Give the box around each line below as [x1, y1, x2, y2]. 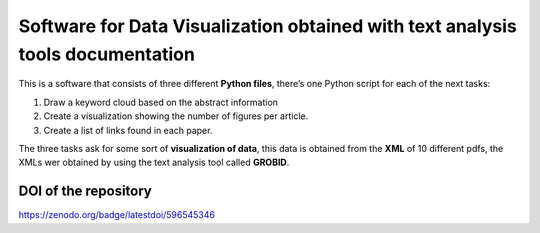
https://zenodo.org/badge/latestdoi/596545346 [18, 209, 215, 221]
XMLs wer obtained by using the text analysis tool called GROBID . [18, 156, 290, 169]
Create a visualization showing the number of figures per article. [43, 110, 309, 122]
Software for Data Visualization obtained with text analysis [18, 15, 517, 37]
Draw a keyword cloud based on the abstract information [43, 96, 279, 108]
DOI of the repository [18, 183, 152, 200]
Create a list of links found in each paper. [43, 124, 213, 136]
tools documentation [18, 43, 195, 65]
